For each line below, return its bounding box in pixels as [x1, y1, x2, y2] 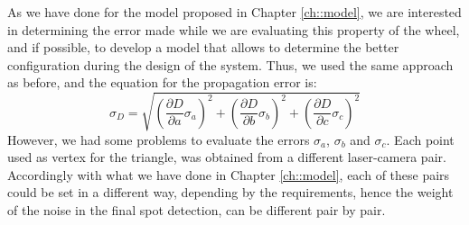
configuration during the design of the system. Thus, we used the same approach [7, 55, 454, 74]
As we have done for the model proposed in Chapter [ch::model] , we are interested [7, 3, 462, 21]
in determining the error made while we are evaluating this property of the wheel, [7, 20, 460, 39]
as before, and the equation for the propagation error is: [7, 73, 317, 92]
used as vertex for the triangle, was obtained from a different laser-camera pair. [7, 148, 446, 166]
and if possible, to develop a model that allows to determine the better [7, 38, 399, 57]
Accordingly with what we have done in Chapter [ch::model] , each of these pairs [7, 165, 450, 184]
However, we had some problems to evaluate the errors [7, 130, 310, 148]
